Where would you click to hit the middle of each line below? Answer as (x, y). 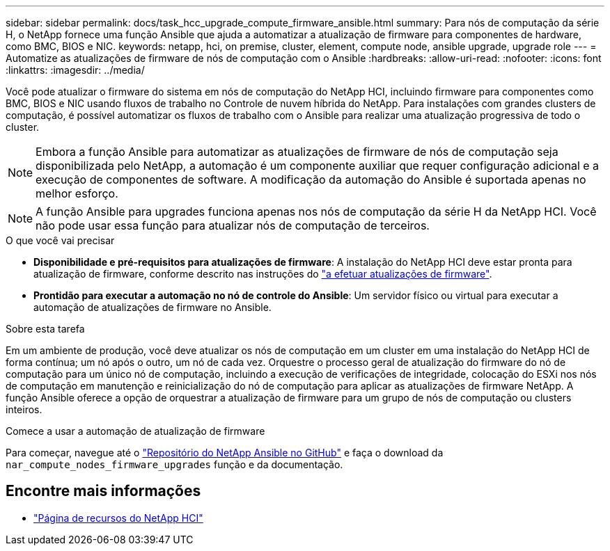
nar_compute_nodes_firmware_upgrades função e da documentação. (174, 464)
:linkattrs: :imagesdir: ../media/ (75, 70)
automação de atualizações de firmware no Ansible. (152, 307)
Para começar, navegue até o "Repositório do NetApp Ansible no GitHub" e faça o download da (225, 453)
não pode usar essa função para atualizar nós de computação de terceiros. (233, 225)
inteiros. (24, 409)
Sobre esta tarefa (45, 329)
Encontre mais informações (103, 491)
